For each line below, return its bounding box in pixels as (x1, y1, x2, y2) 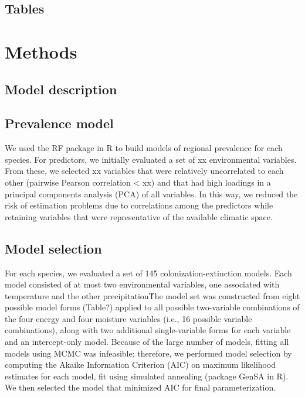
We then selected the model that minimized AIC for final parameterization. (5, 381, 276, 393)
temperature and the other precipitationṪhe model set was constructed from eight (5, 289, 300, 302)
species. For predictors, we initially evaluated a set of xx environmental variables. (5, 153, 297, 165)
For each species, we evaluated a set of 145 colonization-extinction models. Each (5, 266, 292, 279)
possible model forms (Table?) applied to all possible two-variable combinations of (5, 301, 300, 313)
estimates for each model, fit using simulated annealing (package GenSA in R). (5, 369, 289, 382)
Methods (5, 39, 77, 63)
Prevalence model (5, 114, 114, 132)
